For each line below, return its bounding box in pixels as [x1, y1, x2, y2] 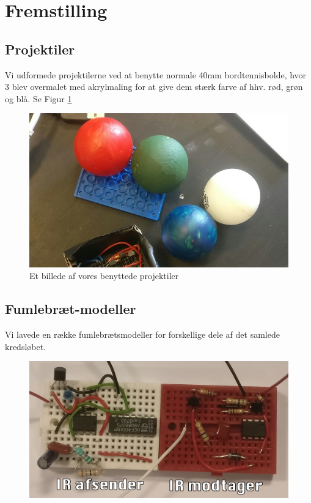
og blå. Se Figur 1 [5, 92, 72, 105]
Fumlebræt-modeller [5, 299, 136, 318]
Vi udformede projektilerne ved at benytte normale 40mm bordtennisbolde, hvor [5, 68, 307, 81]
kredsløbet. [5, 340, 46, 352]
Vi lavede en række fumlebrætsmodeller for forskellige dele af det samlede [5, 328, 280, 341]
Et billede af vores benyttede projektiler [29, 269, 179, 282]
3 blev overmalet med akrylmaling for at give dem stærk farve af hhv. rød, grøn [5, 80, 303, 93]
